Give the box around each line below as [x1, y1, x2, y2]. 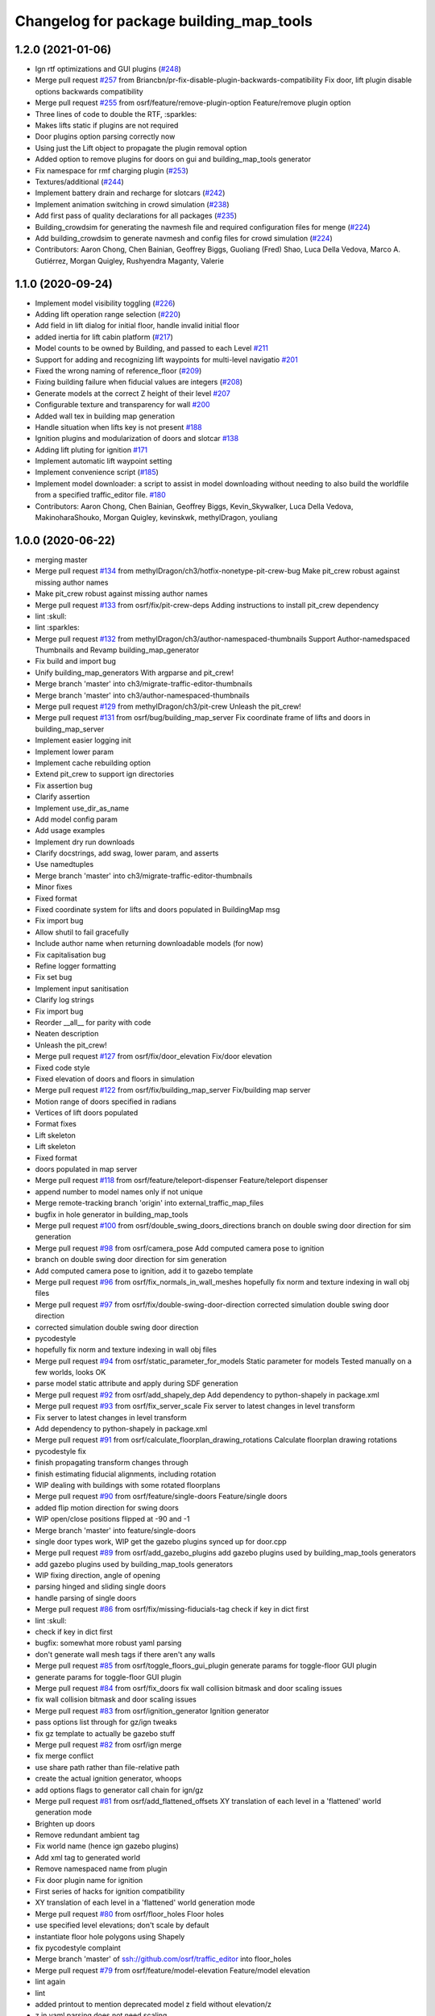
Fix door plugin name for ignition [35, 1875, 143, 1885]
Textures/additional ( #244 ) [35, 177, 124, 186]
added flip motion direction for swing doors [35, 1502, 179, 1512]
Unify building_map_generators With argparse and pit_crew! [35, 668, 234, 677]
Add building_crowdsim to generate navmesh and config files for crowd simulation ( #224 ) [35, 233, 333, 243]
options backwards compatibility [35, 86, 144, 96]
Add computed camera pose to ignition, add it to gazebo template [35, 1266, 254, 1276]
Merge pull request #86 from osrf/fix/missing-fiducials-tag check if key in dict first [35, 1605, 309, 1614]
